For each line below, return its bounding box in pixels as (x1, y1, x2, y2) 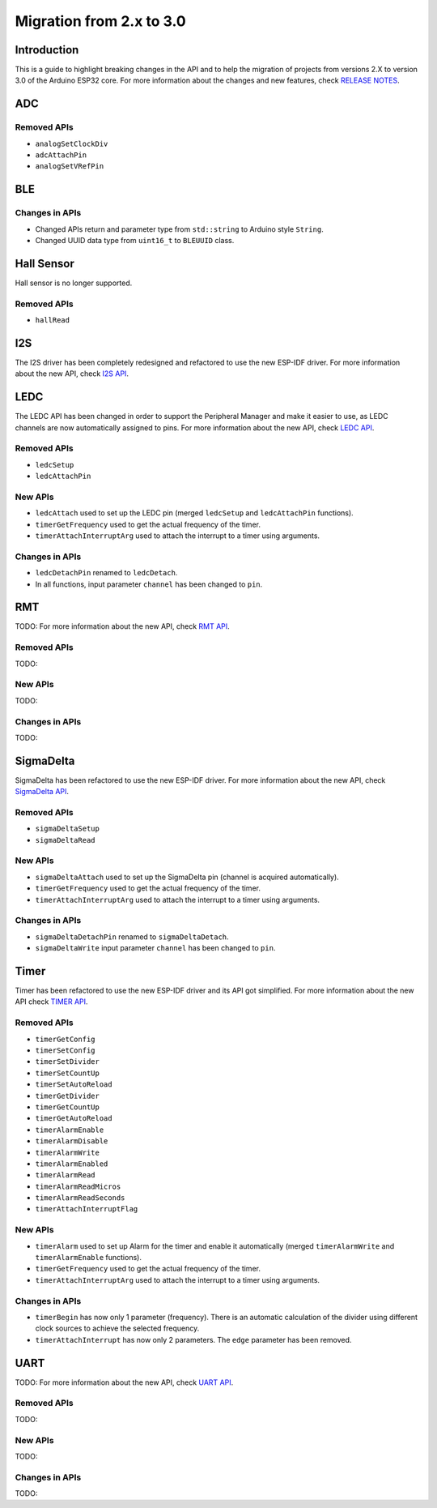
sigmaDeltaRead (35, 835, 96, 844)
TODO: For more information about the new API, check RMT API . (15, 622, 230, 631)
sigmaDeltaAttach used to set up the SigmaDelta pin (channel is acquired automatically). (35, 872, 339, 882)
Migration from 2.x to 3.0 (15, 12, 186, 30)
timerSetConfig (35, 1046, 96, 1055)
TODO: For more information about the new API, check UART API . (15, 1378, 234, 1387)
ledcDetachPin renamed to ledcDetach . (35, 568, 178, 578)
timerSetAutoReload (35, 1080, 112, 1089)
